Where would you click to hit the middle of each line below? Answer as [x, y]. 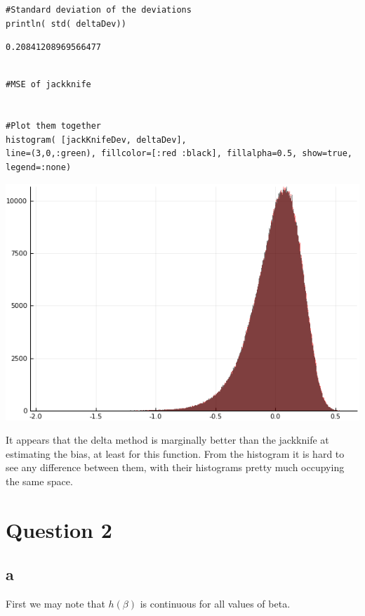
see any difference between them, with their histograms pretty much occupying [175, 467]
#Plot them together [54, 126]
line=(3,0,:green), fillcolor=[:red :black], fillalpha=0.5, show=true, [179, 154]
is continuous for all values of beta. [215, 604]
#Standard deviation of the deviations [99, 10]
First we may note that [55, 604]
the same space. [39, 481]
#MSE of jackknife [48, 85]
